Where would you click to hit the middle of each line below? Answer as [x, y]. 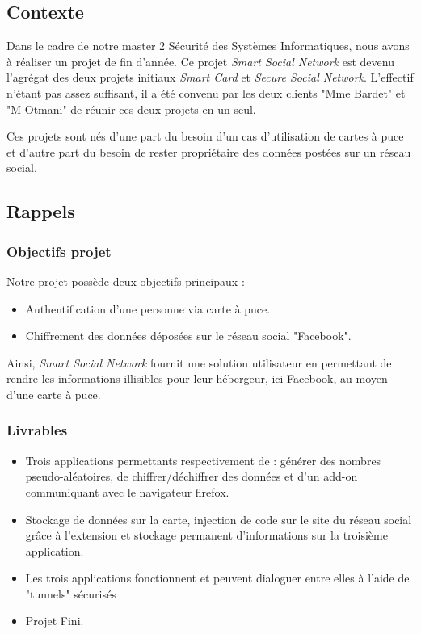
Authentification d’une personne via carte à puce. [148, 308]
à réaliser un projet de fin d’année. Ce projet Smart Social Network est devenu [200, 61]
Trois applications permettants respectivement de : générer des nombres [203, 460]
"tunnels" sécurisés [71, 593]
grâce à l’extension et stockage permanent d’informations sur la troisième [206, 535]
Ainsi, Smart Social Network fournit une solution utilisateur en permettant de [199, 362]
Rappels [41, 211]
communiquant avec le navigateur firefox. [127, 491]
